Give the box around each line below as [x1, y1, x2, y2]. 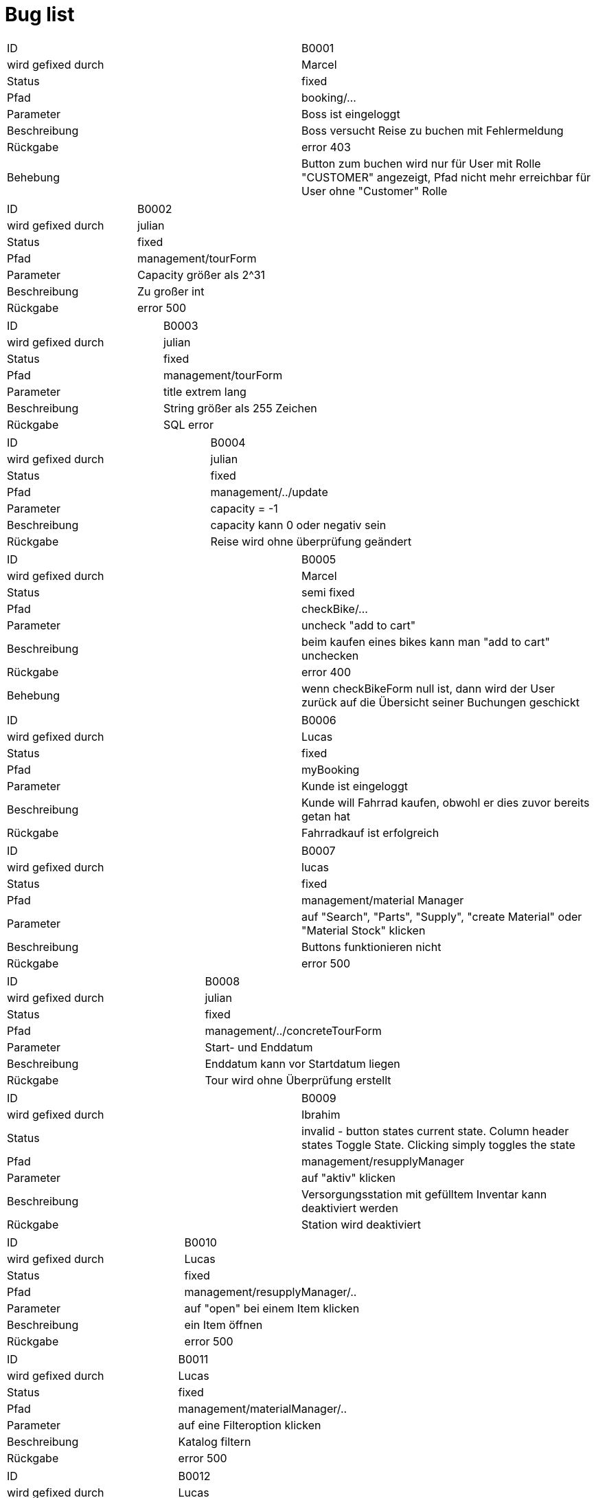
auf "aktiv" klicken [301, 1170, 396, 1185]
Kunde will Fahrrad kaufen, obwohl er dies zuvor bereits [301, 795, 590, 809]
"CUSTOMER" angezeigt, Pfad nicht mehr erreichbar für [301, 170, 591, 184]
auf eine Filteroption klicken [178, 1418, 321, 1432]
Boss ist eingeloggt [301, 107, 400, 121]
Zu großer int [137, 284, 205, 298]
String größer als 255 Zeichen [163, 401, 317, 415]
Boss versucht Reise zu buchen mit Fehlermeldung [301, 123, 564, 137]
